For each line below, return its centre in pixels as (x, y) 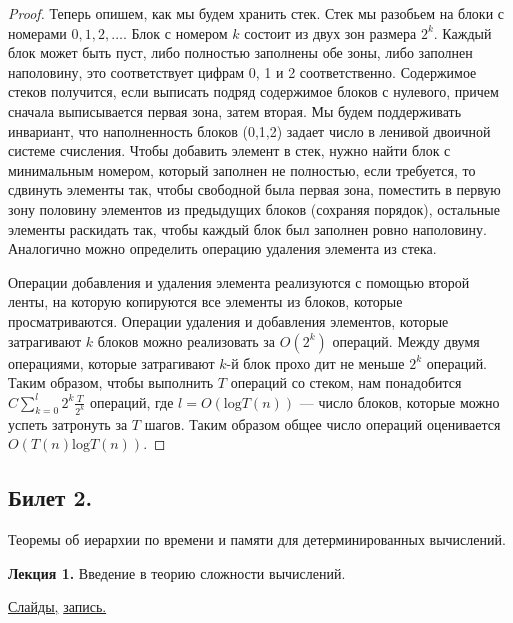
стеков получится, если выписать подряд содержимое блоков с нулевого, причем (253, 91)
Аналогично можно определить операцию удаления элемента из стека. (222, 248)
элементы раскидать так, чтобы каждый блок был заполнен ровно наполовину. (247, 228)
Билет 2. (50, 497)
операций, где (132, 401)
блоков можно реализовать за (186, 340)
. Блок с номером (175, 32)
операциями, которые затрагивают (111, 362)
